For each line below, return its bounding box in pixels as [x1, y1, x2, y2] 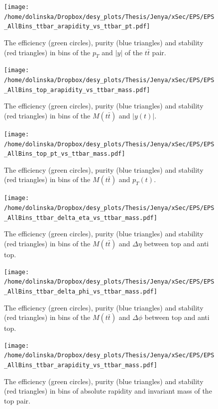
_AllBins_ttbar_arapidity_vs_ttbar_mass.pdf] [4, 362, 157, 369]
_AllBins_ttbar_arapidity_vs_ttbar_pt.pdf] [4, 23, 150, 30]
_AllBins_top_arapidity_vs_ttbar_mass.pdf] [4, 86, 150, 94]
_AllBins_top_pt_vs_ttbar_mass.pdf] [4, 150, 125, 158]
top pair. [4, 395, 30, 406]
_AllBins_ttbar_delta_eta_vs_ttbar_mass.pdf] [4, 214, 157, 221]
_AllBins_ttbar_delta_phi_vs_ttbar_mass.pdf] [4, 288, 157, 295]
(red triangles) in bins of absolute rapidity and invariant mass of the [4, 386, 212, 396]
